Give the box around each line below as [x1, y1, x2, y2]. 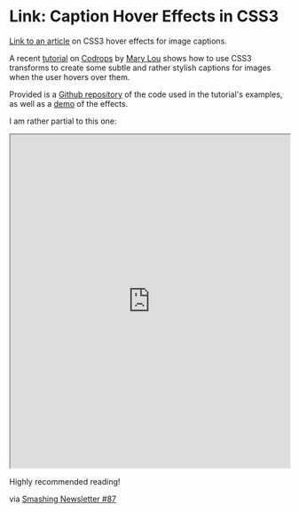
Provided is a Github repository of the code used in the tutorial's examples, [9, 89, 283, 100]
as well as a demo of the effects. [9, 98, 129, 108]
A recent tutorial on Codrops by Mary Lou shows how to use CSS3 [9, 52, 252, 63]
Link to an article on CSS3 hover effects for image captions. [9, 36, 228, 46]
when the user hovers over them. [9, 71, 130, 82]
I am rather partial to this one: [9, 116, 117, 126]
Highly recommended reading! [9, 476, 121, 486]
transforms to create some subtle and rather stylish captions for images [9, 62, 271, 73]
